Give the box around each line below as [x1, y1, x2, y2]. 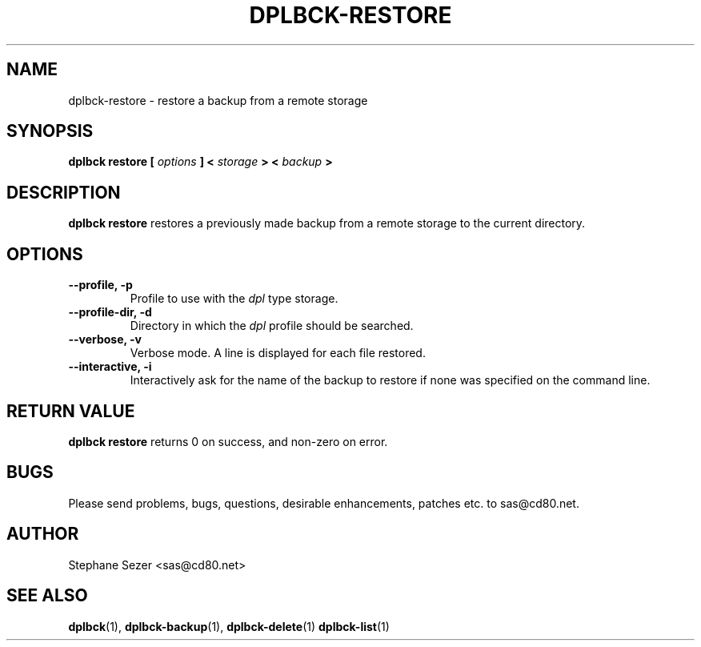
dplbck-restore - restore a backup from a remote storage [68, 93, 368, 107]
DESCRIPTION [6, 182, 121, 203]
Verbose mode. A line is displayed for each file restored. [130, 346, 426, 360]
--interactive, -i [68, 360, 152, 374]
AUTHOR [6, 524, 79, 545]
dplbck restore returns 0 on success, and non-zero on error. [68, 434, 388, 448]
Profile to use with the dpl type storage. [130, 291, 338, 306]
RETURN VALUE [6, 400, 135, 421]
